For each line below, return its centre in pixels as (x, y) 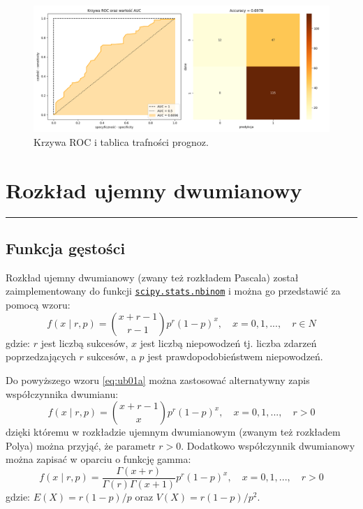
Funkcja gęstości (66, 248)
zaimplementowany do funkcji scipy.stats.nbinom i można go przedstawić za (173, 291)
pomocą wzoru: (38, 305)
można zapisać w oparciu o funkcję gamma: (98, 459)
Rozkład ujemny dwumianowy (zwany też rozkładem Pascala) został (152, 277)
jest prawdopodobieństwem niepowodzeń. (235, 356)
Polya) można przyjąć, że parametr (81, 445)
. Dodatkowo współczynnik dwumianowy (268, 445)
